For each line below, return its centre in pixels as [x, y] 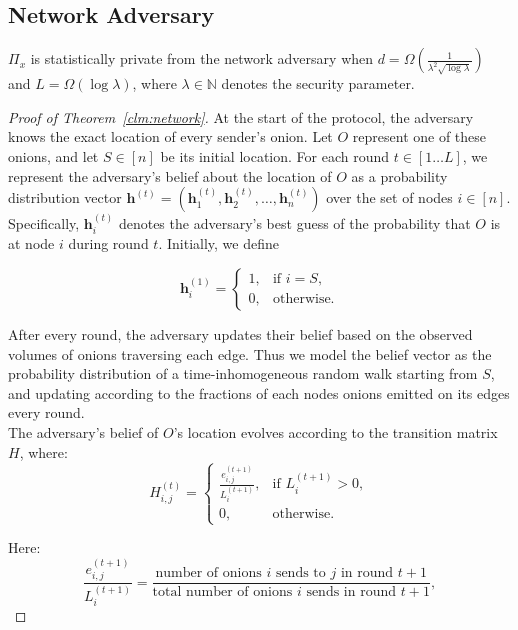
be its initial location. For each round [275, 155]
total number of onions [222, 592]
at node [31, 243]
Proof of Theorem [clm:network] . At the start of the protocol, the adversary [241, 116]
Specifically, [44, 222]
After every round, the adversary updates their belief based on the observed [240, 334]
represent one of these [419, 136]
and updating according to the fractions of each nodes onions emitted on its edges [259, 392]
